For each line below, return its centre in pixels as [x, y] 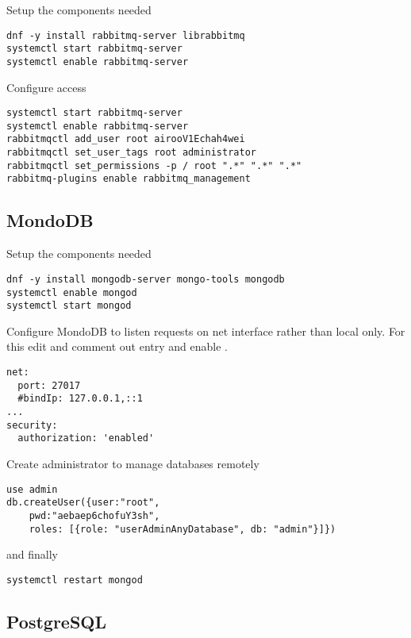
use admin [32, 489]
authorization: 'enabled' [86, 438]
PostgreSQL [57, 621]
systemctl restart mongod [75, 580]
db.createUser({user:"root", [83, 503]
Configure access [46, 87]
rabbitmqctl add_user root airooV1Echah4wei [126, 139]
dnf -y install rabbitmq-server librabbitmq [126, 35]
